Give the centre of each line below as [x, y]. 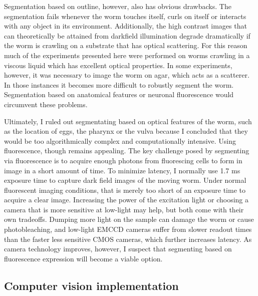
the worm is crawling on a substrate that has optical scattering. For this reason [126, 45]
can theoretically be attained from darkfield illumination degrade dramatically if [127, 35]
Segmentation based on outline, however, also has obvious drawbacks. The [118, 6]
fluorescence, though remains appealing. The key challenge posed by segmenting [127, 151]
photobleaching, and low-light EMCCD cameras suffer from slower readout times [128, 229]
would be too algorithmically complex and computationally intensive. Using [120, 140]
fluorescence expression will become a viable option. [83, 258]
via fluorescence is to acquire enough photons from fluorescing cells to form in [123, 160]
